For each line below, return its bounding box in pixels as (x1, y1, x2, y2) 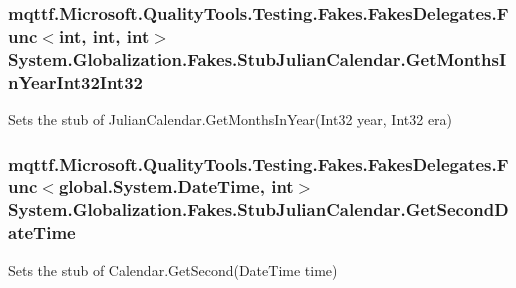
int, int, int (58, 23, 150, 48)
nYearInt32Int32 (8, 69, 143, 94)
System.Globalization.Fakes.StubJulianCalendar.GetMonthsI (8, 46, 507, 71)
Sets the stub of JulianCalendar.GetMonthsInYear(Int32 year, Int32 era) (8, 108, 453, 129)
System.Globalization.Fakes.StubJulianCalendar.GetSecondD (8, 197, 509, 222)
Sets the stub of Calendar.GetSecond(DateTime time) (8, 259, 338, 280)
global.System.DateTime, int (58, 174, 294, 199)
